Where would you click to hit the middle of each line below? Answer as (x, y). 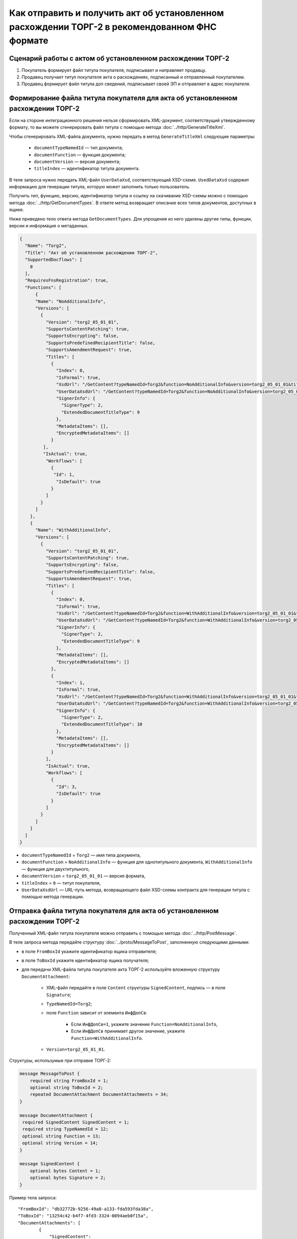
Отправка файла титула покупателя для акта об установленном (114, 911)
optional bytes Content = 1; (65, 1171)
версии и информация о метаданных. (49, 226)
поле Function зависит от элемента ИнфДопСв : (97, 1013)
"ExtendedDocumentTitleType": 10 (102, 724)
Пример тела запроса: (33, 1197)
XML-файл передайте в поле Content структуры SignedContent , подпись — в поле (136, 988)
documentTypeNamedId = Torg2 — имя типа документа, (81, 855)
